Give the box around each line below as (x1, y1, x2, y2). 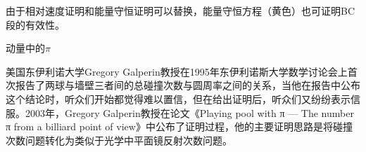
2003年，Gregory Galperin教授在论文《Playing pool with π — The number (25, 105, 354, 120)
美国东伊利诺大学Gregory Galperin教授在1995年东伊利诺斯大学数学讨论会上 (6, 64, 348, 78)
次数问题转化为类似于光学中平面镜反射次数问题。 (6, 132, 232, 147)
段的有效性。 (6, 17, 65, 32)
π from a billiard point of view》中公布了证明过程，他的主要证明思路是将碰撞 (6, 119, 353, 134)
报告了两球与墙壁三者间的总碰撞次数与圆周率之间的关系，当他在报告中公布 (15, 78, 360, 92)
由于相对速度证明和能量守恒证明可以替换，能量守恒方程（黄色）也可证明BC (6, 4, 355, 18)
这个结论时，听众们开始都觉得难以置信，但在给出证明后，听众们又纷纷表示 (6, 91, 351, 106)
